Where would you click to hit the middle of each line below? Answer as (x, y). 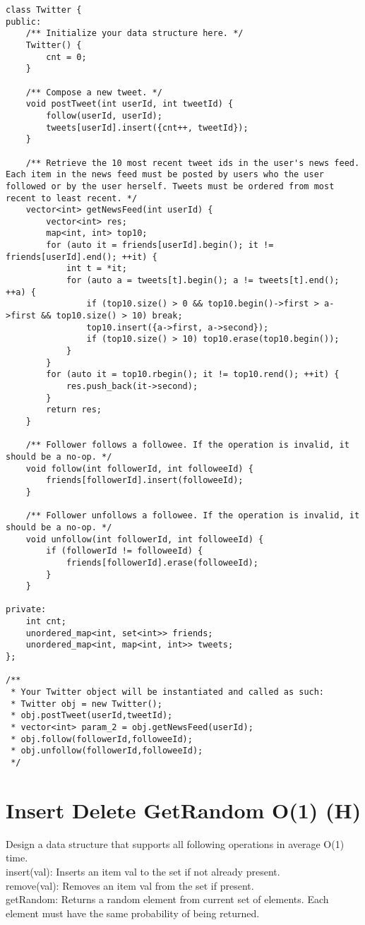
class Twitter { (44, 10)
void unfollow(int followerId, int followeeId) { (145, 539)
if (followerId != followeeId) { (125, 551)
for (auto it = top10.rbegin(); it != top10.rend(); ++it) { (193, 375)
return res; (74, 410)
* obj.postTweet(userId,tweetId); (92, 716)
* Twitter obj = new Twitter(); (86, 704)
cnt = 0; (66, 57)
